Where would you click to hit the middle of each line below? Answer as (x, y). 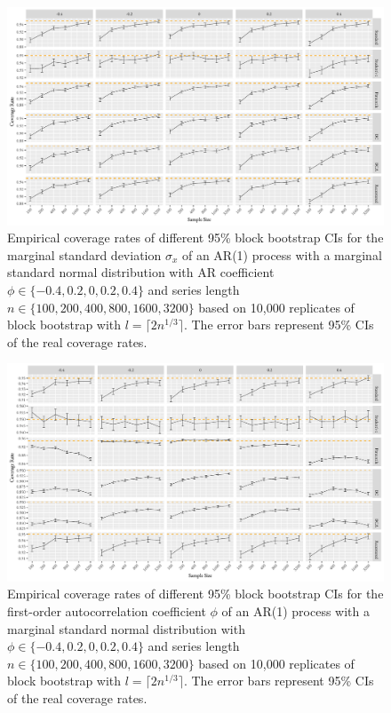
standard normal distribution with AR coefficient (141, 272)
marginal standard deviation (84, 254)
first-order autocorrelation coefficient (107, 611)
